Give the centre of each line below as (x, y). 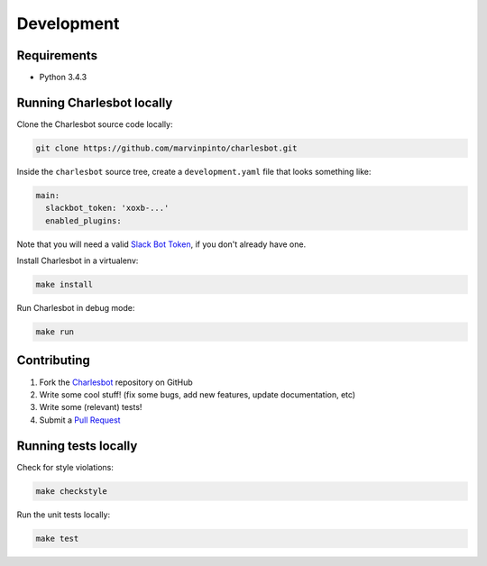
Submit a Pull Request (80, 420)
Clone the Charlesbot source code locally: (95, 124)
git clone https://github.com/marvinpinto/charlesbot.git (166, 148)
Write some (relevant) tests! (91, 407)
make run (55, 332)
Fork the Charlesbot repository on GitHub (116, 382)
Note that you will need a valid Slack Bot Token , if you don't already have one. (161, 244)
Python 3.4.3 (63, 78)
